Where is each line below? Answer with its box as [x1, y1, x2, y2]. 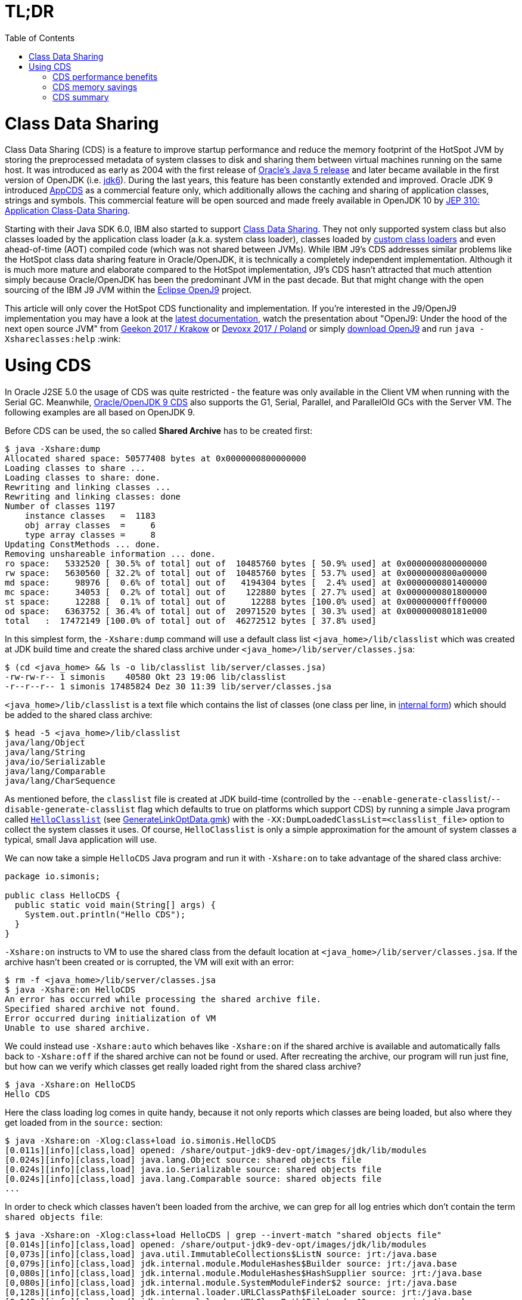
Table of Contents [5, 32, 75, 43]
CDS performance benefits [52, 71, 158, 82]
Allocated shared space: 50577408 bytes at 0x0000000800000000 [5, 453, 306, 463]
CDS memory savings [52, 81, 138, 92]
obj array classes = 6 [24, 520, 156, 530]
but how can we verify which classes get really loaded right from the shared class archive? [5, 1061, 361, 1071]
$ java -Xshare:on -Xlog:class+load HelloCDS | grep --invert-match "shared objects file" [5, 1230, 442, 1240]
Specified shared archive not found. [5, 1003, 181, 1013]
